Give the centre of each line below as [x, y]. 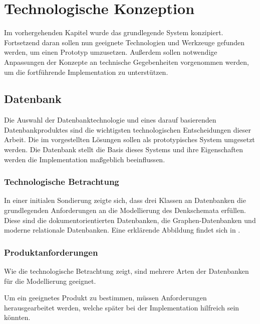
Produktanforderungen [51, 252]
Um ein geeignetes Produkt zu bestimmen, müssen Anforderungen [105, 298]
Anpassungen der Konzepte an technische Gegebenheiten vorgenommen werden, [126, 62]
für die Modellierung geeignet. [50, 281]
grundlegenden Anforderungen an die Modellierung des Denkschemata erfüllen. [125, 210]
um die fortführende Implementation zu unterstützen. [86, 72]
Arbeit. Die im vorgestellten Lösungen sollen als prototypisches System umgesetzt [129, 139]
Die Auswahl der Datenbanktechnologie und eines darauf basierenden [110, 120]
